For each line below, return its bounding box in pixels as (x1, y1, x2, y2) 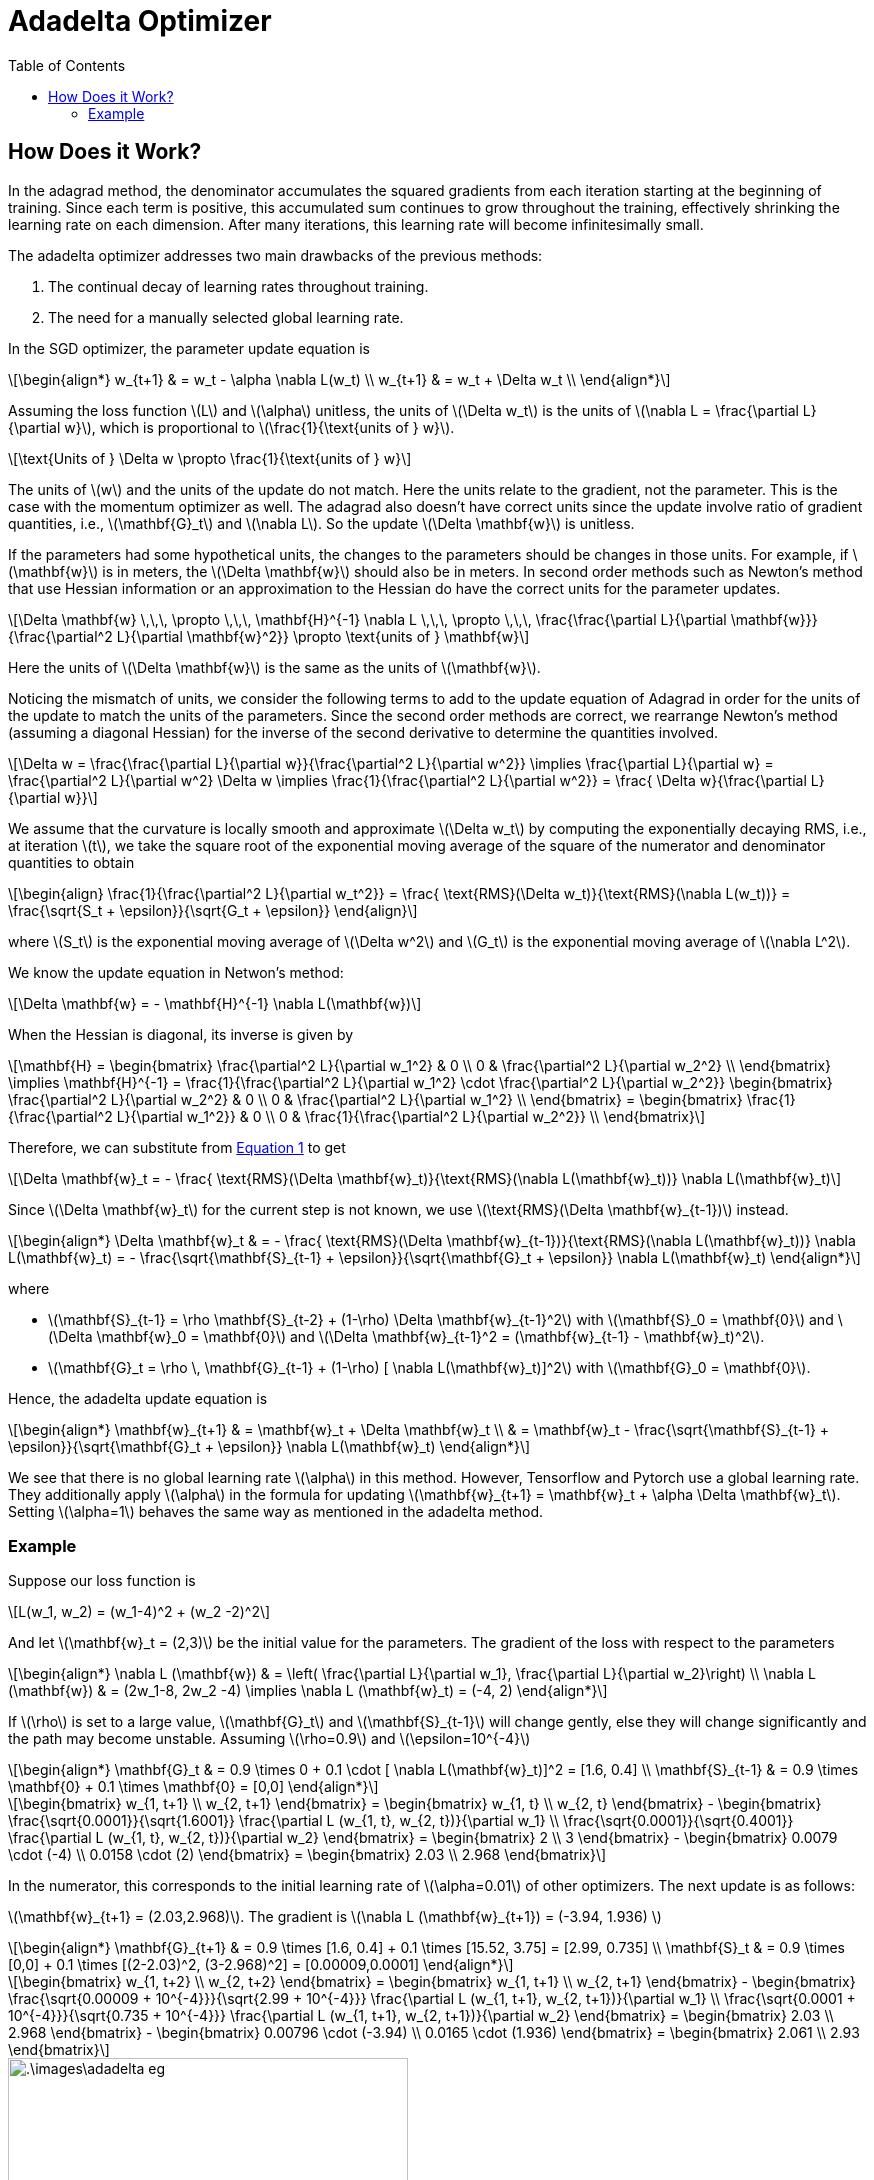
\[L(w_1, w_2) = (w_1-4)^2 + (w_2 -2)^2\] (8, 1603, 271, 1621)
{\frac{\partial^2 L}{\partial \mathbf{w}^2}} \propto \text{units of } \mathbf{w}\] (8, 627, 530, 645)
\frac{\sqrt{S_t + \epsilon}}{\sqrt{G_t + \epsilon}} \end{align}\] (8, 901, 418, 919)
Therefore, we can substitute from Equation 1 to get (8, 1138, 346, 1156)
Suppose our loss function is (8, 1572, 196, 1590)
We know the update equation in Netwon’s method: (8, 963, 344, 981)
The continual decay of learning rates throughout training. (48, 277, 429, 295)
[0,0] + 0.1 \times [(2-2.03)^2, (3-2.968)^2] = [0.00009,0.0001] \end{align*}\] (8, 1956, 514, 1974)
